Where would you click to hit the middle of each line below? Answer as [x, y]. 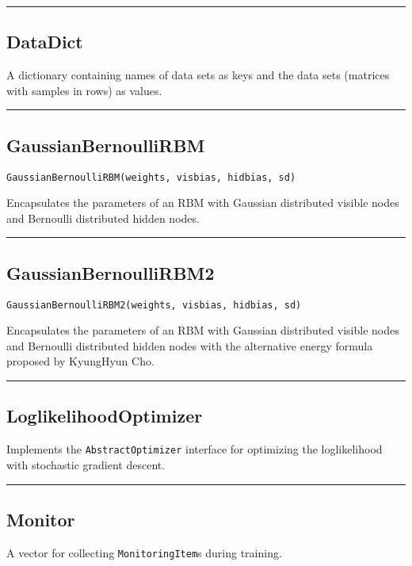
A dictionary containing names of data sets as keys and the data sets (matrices [198, 75]
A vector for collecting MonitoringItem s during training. [144, 552]
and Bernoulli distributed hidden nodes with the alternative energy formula [190, 345]
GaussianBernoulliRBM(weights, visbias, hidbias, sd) [151, 177]
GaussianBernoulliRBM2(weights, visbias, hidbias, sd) [154, 305]
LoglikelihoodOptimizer [105, 416]
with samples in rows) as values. [84, 90]
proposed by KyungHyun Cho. [80, 361]
